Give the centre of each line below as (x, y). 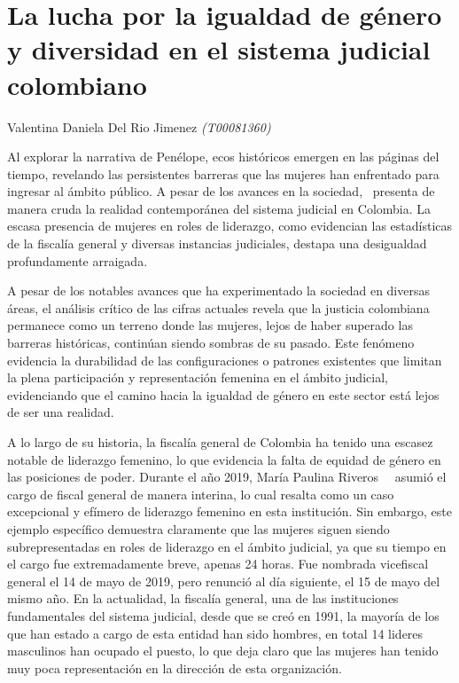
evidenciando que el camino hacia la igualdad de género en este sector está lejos (223, 394)
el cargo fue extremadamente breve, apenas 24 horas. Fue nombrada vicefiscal (218, 564)
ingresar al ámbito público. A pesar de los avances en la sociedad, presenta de (221, 191)
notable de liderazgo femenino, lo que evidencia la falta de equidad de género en (224, 459)
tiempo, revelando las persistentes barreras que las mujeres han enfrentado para (223, 173)
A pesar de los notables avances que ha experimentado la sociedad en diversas (218, 290)
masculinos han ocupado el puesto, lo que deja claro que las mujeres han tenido (223, 651)
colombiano (77, 84)
